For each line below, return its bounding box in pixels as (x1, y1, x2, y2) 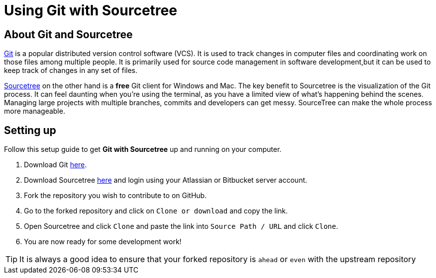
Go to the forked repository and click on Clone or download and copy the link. (24, 207, 288, 215)
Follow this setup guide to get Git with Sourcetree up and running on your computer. (4, 145, 282, 154)
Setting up (4, 124, 56, 137)
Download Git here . (24, 160, 87, 169)
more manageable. (4, 107, 65, 116)
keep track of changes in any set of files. (4, 66, 137, 75)
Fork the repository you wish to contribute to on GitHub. (24, 191, 207, 200)
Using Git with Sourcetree (4, 2, 177, 19)
